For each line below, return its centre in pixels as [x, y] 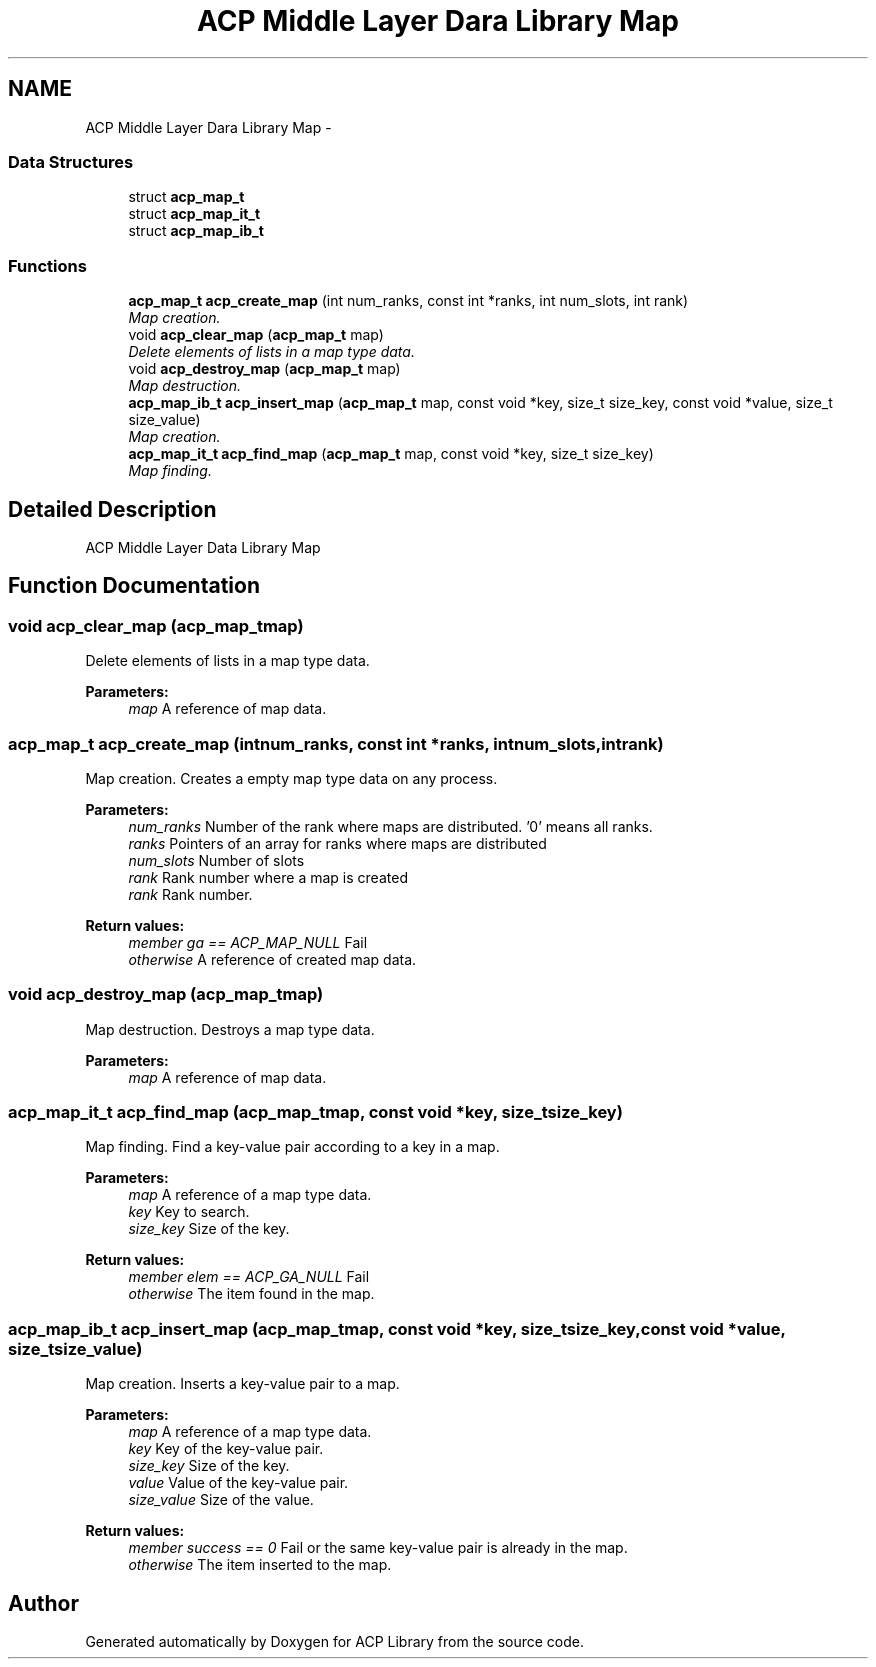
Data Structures [71, 161]
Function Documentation [134, 586]
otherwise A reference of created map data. [272, 959]
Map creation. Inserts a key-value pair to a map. [242, 1384]
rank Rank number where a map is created [268, 877]
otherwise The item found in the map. [251, 1294]
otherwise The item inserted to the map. [260, 1565]
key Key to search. [189, 1212]
